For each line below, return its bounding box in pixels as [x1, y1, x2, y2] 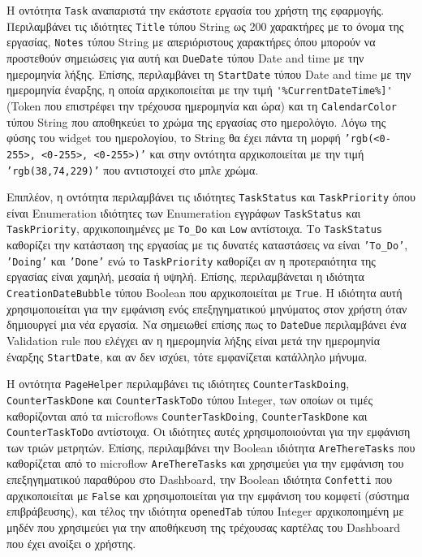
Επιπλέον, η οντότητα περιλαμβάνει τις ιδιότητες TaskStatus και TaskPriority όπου [6, 188, 416, 205]
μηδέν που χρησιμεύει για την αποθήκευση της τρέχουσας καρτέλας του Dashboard [6, 519, 401, 536]
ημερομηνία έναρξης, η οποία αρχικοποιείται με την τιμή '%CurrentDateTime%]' [6, 81, 393, 98]
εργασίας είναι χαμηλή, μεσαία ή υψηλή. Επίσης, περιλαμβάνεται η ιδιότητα [6, 268, 364, 285]
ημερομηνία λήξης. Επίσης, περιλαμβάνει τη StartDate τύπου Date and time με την [6, 65, 411, 82]
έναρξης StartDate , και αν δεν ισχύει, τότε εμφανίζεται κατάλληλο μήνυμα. [6, 348, 368, 365]
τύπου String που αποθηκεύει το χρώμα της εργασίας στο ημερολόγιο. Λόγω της [6, 113, 386, 130]
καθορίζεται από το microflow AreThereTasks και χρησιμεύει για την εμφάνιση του [6, 455, 404, 472]
